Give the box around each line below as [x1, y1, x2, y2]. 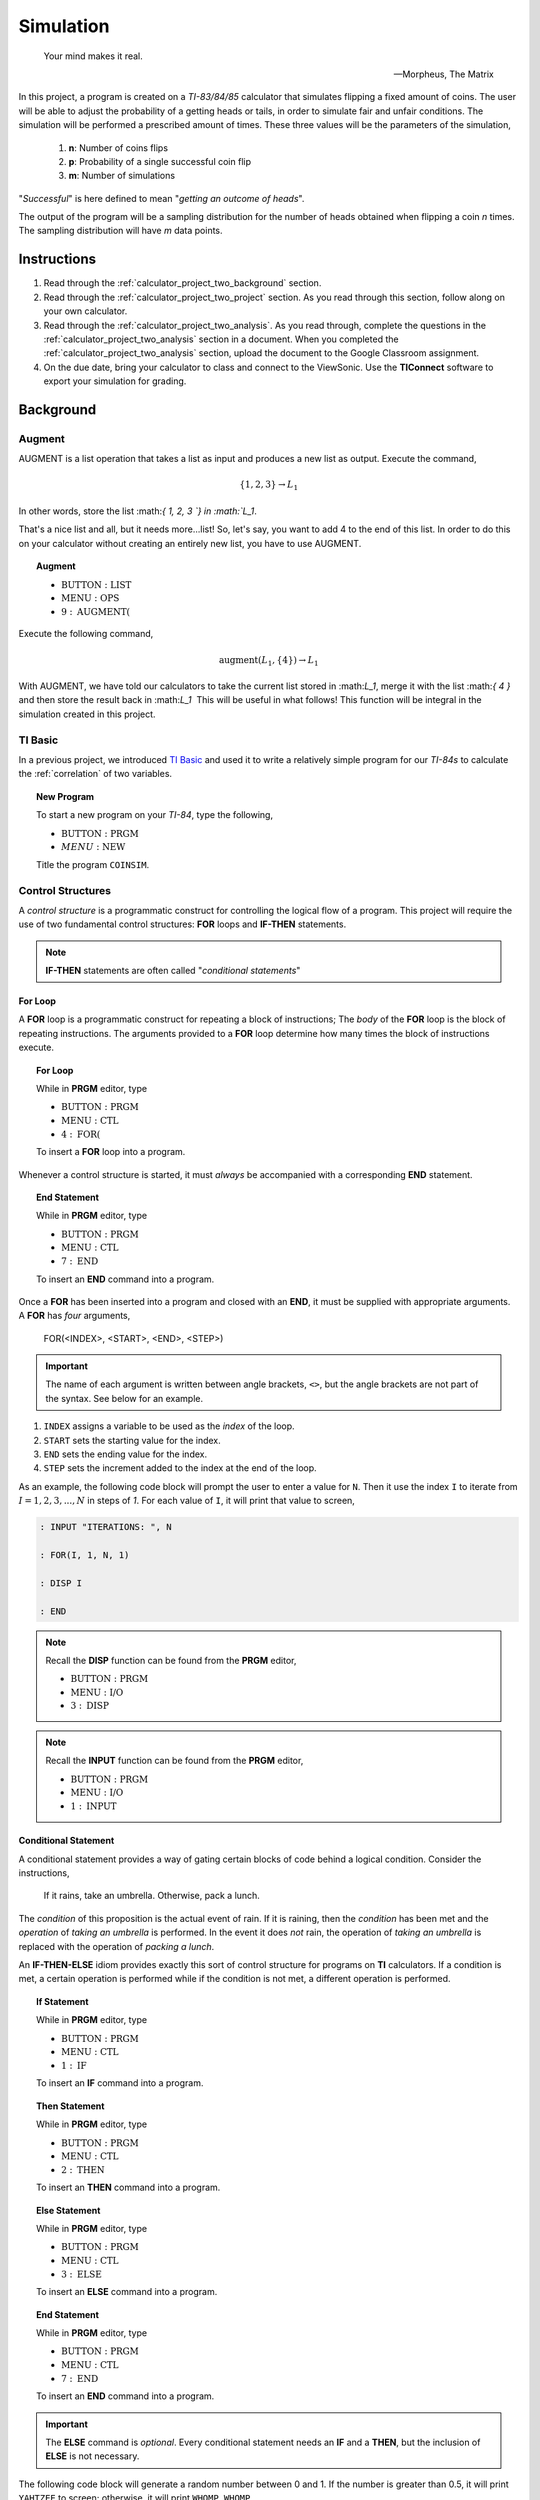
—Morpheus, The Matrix [393, 68, 494, 80]
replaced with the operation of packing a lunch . [18, 1940, 215, 1952]
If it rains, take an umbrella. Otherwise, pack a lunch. [43, 1890, 260, 1902]
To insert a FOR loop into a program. [36, 1146, 186, 1158]
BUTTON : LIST [61, 579, 132, 590]
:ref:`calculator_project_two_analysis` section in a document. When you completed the [43, 333, 399, 345]
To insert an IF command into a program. [36, 2077, 204, 2089]
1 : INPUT [70, 1801, 117, 1812]
